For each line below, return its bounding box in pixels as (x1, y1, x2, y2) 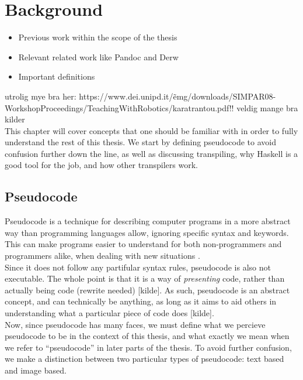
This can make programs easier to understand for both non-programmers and (5, 238, 282, 250)
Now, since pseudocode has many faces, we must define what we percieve (5, 318, 266, 330)
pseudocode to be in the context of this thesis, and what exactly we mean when (5, 330, 290, 342)
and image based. (5, 364, 67, 376)
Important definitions (18, 70, 95, 83)
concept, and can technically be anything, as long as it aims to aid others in (5, 295, 277, 307)
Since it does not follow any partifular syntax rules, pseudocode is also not (5, 261, 271, 273)
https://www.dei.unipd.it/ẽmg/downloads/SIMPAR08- (79, 90, 276, 102)
